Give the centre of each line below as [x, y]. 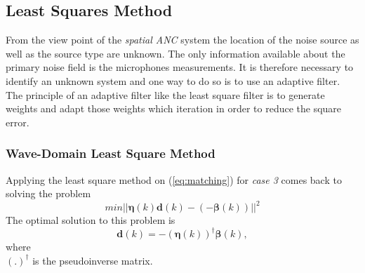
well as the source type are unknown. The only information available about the [175, 53]
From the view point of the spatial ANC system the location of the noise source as [182, 40]
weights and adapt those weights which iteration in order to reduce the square [174, 108]
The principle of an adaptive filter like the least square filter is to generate [165, 94]
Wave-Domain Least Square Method [111, 153]
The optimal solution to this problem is [91, 220]
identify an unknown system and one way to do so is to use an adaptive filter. [173, 80]
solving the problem [48, 193]
